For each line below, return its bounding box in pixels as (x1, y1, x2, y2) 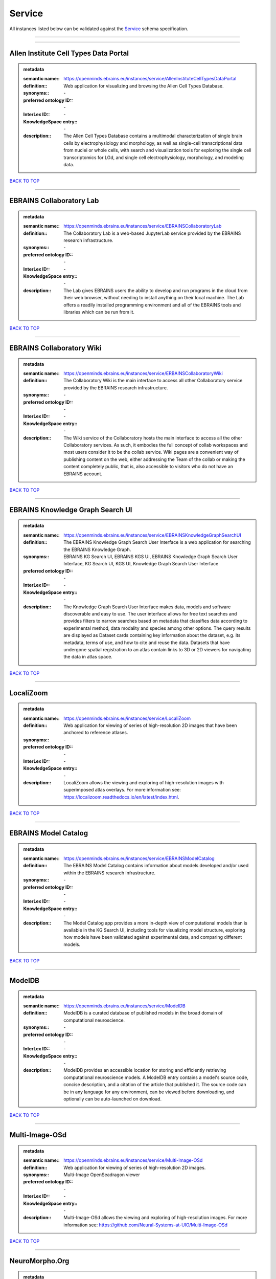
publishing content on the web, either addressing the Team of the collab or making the (63, 456, 245, 462)
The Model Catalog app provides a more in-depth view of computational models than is (63, 920, 247, 926)
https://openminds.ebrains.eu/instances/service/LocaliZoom (63, 715, 191, 721)
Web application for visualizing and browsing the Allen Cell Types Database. (63, 82, 224, 89)
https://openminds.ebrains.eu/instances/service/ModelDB (63, 1003, 186, 1009)
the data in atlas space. (63, 654, 112, 660)
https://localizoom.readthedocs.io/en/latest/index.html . (63, 793, 179, 800)
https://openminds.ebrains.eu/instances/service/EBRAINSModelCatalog (63, 855, 215, 862)
